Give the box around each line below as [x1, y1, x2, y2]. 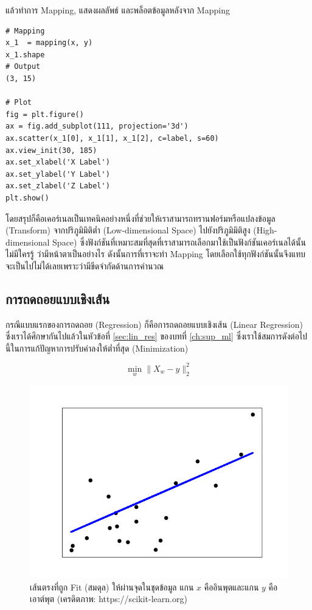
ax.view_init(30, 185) [5, 146, 97, 155]
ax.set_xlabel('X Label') [5, 158, 110, 167]
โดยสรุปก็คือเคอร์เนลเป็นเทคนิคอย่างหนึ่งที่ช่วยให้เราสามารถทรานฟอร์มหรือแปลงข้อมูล [5, 211, 276, 224]
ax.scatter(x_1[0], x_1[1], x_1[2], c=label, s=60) [5, 133, 219, 143]
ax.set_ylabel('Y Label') [5, 169, 110, 179]
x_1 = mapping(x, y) [5, 38, 93, 48]
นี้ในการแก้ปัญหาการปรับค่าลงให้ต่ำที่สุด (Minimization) [5, 341, 189, 354]
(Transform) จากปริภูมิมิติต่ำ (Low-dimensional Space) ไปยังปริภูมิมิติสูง [5, 224, 251, 236]
